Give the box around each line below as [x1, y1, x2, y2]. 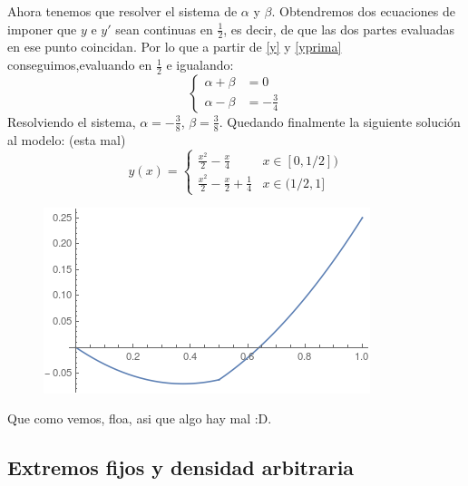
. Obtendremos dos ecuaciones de [271, 2, 455, 20]
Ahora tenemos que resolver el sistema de [7, 2, 238, 20]
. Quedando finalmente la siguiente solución [219, 112, 461, 131]
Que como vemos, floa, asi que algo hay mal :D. [7, 409, 272, 428]
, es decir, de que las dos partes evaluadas [223, 19, 455, 38]
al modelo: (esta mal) [7, 130, 126, 149]
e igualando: [166, 55, 234, 74]
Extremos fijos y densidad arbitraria [7, 453, 355, 481]
